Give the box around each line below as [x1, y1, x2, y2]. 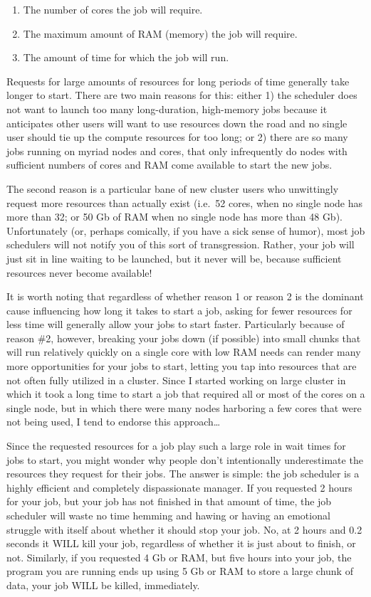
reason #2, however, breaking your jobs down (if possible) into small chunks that [6, 330, 361, 345]
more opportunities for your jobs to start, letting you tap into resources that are [6, 359, 357, 374]
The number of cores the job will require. [23, 2, 203, 16]
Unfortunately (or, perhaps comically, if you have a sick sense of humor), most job [6, 223, 365, 238]
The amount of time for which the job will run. [23, 50, 229, 65]
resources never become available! [6, 265, 152, 280]
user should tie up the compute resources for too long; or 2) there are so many [6, 130, 348, 144]
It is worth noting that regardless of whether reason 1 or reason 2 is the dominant [6, 289, 364, 304]
